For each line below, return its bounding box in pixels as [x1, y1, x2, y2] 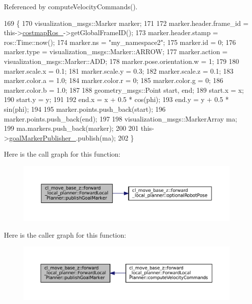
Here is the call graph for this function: [4, 149, 121, 159]
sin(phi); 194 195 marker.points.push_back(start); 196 [4, 103, 166, 114]
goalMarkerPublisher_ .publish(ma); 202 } [9, 132, 134, 142]
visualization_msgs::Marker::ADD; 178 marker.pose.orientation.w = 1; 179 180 [4, 56, 239, 66]
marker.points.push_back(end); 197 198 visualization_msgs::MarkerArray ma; [4, 113, 237, 123]
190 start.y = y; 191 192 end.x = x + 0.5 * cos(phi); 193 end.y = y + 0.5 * [4, 94, 229, 104]
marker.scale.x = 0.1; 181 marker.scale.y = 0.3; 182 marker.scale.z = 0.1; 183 [4, 65, 234, 76]
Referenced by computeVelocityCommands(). [4, 1, 138, 11]
